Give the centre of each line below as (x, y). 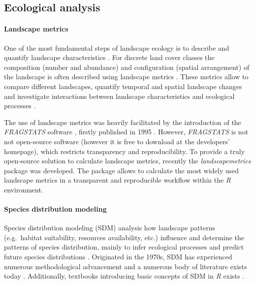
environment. (24, 189)
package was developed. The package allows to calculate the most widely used (122, 170)
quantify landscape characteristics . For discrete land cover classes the (109, 57)
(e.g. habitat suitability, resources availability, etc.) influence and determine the (124, 237)
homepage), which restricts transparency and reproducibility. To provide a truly (125, 151)
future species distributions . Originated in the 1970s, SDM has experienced (118, 257)
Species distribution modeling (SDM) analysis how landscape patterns (110, 228)
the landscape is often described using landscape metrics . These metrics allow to (126, 77)
